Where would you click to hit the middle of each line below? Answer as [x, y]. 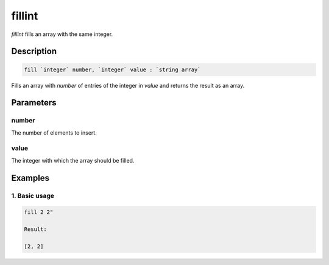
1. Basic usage [33, 196]
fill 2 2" [39, 212]
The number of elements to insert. [54, 132]
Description [34, 51]
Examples [30, 178]
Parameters [34, 103]
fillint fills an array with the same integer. [62, 34]
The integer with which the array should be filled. [73, 160]
